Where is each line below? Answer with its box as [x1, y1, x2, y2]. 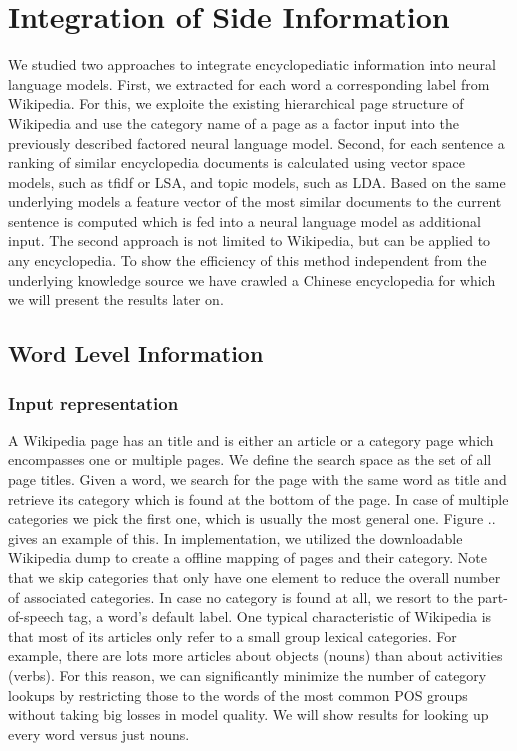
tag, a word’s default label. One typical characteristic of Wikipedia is [68, 606, 492, 627]
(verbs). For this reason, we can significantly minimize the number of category [8, 664, 487, 685]
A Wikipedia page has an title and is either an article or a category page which [8, 429, 494, 450]
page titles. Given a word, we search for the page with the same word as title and [8, 469, 507, 490]
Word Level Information [8, 338, 264, 369]
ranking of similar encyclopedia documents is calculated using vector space [8, 152, 466, 173]
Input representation [8, 390, 179, 415]
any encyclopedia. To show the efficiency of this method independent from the [8, 250, 487, 271]
